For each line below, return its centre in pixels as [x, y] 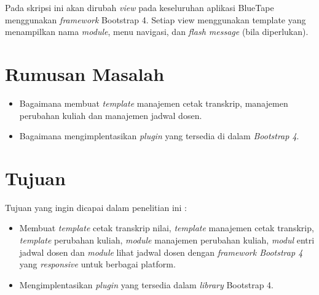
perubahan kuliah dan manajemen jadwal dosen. [111, 115]
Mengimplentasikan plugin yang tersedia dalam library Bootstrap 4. [146, 284]
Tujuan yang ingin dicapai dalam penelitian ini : [96, 207]
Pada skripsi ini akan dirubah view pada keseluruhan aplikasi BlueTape [140, 7]
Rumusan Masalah [85, 73]
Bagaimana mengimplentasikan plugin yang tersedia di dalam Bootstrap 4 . [159, 136]
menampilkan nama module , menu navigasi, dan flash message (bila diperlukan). [157, 32]
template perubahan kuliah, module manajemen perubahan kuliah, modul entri [167, 240]
